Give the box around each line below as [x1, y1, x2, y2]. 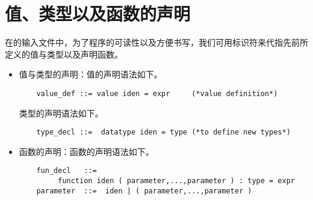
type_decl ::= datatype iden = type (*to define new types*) [36, 128, 291, 137]
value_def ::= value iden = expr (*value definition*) [36, 89, 278, 98]
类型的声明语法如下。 [19, 106, 104, 119]
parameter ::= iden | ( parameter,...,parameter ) [36, 186, 252, 195]
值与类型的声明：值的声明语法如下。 [19, 68, 163, 80]
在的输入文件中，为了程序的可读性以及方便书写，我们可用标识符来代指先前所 [5, 36, 308, 49]
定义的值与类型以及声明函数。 [5, 47, 123, 60]
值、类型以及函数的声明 [5, 1, 191, 26]
